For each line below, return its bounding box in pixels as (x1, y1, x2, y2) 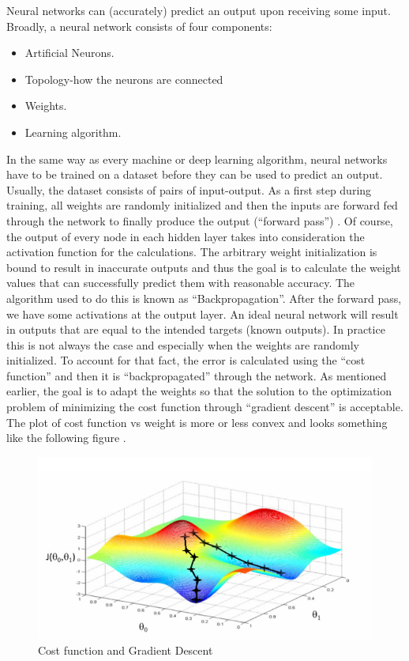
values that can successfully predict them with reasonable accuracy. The (6, 274, 355, 291)
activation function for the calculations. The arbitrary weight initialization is (6, 244, 377, 260)
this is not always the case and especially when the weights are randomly (6, 336, 359, 353)
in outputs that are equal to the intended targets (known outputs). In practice (6, 321, 385, 338)
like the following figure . (6, 429, 126, 446)
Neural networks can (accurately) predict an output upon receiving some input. (6, 2, 391, 18)
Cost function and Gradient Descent (38, 641, 213, 658)
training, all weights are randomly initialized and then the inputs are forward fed (6, 197, 398, 213)
